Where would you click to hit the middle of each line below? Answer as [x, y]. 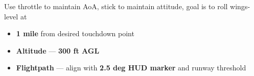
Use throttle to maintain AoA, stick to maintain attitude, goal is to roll [116, 6]
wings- [240, 6]
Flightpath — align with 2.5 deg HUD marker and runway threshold [131, 68]
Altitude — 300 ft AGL [58, 50]
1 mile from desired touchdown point [75, 33]
